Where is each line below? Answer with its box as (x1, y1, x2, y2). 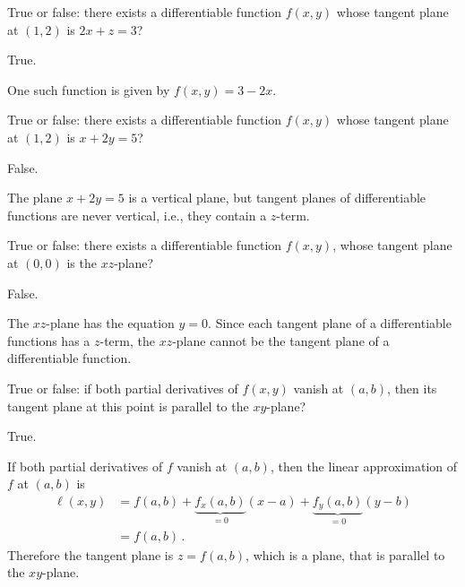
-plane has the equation (46, 314, 175, 332)
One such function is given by (7, 80, 170, 99)
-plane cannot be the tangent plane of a (172, 331, 390, 350)
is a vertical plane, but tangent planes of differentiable (128, 188, 426, 207)
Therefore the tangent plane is (7, 545, 174, 564)
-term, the (99, 331, 155, 350)
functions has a (7, 331, 90, 350)
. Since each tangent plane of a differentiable (208, 314, 452, 332)
